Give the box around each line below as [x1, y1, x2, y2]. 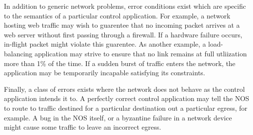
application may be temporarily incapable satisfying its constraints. [4, 67, 205, 78]
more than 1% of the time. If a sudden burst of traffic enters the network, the [4, 58, 235, 68]
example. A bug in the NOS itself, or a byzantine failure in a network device [4, 112, 232, 122]
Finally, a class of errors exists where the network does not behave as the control [4, 84, 245, 94]
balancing [4, 48, 33, 58]
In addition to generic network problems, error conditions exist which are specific [4, 1, 246, 11]
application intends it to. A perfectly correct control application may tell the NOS [4, 93, 250, 103]
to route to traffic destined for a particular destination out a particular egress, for [4, 102, 248, 113]
